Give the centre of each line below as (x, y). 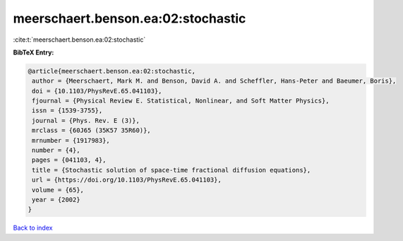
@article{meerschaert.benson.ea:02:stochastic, (112, 71)
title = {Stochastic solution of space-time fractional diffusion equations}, (172, 170)
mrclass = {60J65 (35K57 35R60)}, (91, 130)
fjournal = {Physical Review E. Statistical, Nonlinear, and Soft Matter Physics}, (181, 101)
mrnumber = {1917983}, (71, 140)
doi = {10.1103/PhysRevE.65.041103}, (97, 91)
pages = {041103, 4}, (69, 160)
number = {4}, (56, 151)
